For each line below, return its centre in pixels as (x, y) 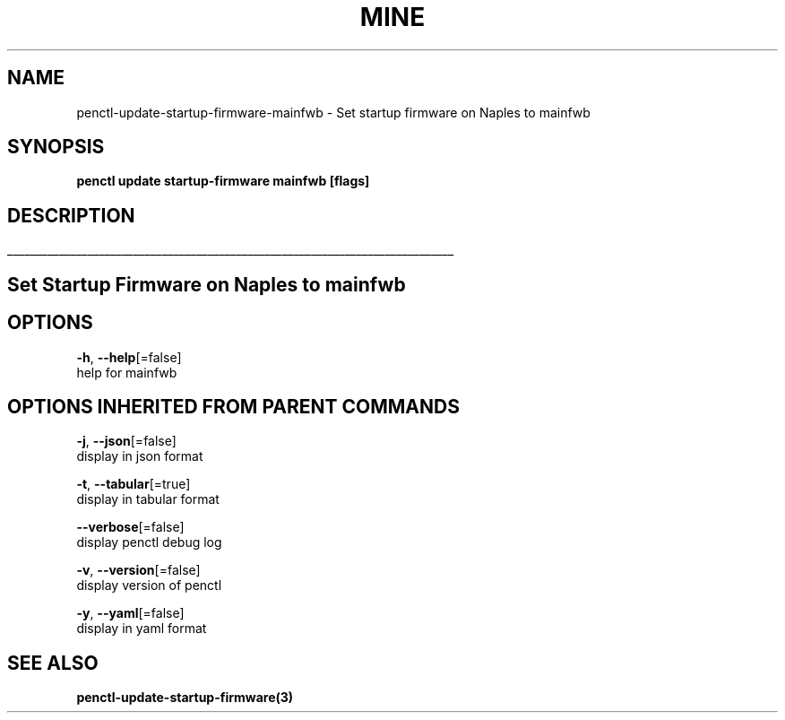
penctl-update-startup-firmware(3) (185, 698)
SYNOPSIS (56, 147)
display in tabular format (148, 499)
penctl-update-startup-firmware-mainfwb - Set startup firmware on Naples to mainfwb (333, 112)
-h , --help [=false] (129, 357)
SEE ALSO (53, 663)
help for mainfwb (127, 372)
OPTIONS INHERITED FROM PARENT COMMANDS (233, 406)
